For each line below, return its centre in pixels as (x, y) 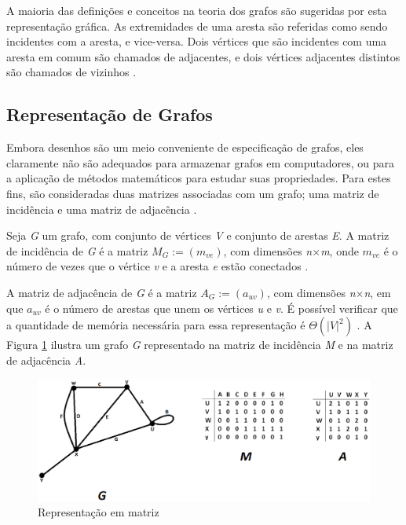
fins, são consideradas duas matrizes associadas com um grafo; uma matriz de (193, 193)
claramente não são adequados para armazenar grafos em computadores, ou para (201, 162)
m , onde (340, 250)
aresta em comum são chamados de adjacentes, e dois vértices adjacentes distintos (203, 56)
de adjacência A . (46, 360)
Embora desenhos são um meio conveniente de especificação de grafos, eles (185, 147)
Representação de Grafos (110, 114)
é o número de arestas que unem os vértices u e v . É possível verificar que (221, 308)
